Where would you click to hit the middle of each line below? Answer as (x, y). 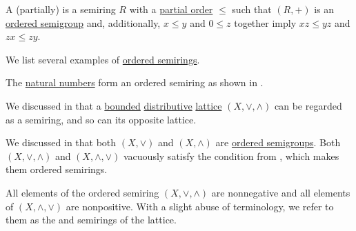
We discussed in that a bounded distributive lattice (114, 105)
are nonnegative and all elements (281, 192)
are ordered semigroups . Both (278, 142)
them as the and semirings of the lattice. (91, 220)
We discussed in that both (61, 142)
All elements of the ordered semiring (82, 192)
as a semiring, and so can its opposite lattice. (101, 119)
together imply (265, 22)
